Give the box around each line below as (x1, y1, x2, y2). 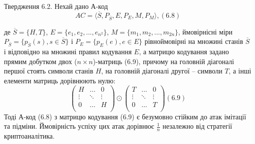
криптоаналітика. (4, 130, 55, 141)
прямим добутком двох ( (4, 56, 77, 66)
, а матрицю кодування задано (139, 46, 229, 56)
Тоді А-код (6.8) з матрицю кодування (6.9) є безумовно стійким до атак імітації (4, 111, 246, 121)
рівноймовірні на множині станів (144, 36, 243, 46)
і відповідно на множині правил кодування (4, 46, 132, 56)
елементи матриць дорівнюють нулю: (4, 75, 116, 85)
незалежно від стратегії (162, 121, 232, 131)
